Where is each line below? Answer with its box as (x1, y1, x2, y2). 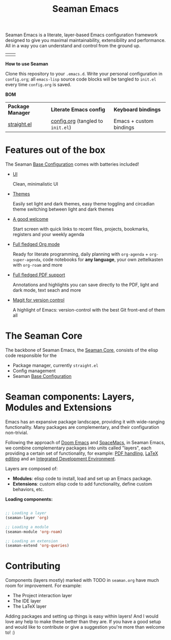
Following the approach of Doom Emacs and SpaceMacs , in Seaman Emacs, (5, 440, 165, 445)
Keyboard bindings (113, 106, 161, 113)
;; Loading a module (5, 524, 49, 529)
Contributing (5, 560, 61, 572)
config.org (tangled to (50, 118, 103, 125)
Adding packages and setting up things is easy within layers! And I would (5, 613, 159, 620)
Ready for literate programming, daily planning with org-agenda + (12, 251, 149, 258)
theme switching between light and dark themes (12, 206, 114, 212)
